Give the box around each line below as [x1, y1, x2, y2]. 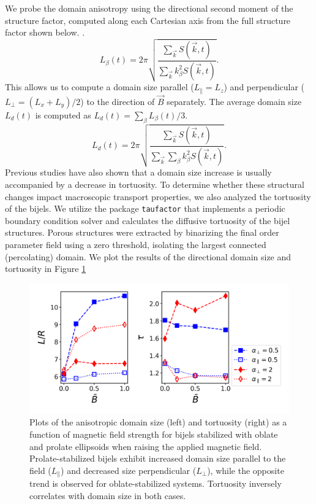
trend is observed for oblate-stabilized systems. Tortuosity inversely [29, 477, 282, 490]
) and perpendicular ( [224, 80, 305, 93]
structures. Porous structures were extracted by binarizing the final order [5, 226, 279, 239]
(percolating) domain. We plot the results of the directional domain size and [5, 250, 292, 263]
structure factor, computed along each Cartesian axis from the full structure [5, 14, 291, 26]
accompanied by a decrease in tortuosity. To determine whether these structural [5, 177, 304, 190]
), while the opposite [207, 463, 284, 476]
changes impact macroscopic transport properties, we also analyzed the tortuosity [5, 190, 311, 203]
